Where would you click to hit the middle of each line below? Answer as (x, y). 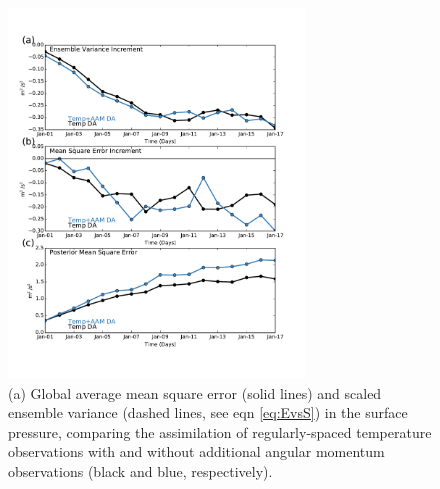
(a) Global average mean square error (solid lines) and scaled (195, 392)
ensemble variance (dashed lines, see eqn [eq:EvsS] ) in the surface (208, 412)
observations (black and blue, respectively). (140, 471)
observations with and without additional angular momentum (196, 451)
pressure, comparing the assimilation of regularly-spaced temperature (220, 431)
